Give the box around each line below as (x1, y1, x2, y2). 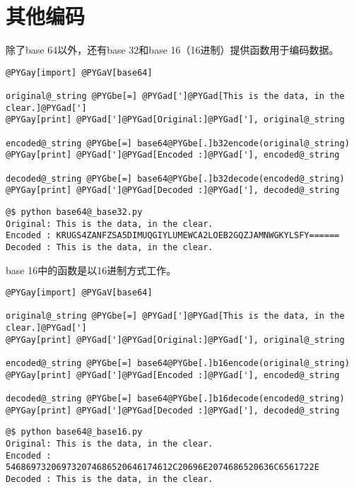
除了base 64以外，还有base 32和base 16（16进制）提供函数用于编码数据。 (6, 42, 339, 57)
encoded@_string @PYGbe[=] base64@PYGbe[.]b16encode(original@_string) (6, 358, 350, 369)
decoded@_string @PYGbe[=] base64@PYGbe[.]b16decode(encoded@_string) (6, 394, 345, 404)
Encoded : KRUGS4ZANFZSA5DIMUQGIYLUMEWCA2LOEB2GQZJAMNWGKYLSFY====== (6, 230, 340, 241)
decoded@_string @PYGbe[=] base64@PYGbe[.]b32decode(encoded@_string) (6, 173, 345, 184)
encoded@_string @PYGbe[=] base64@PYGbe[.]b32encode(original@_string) (6, 138, 350, 148)
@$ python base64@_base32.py (6, 206, 143, 217)
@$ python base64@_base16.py (6, 427, 143, 437)
